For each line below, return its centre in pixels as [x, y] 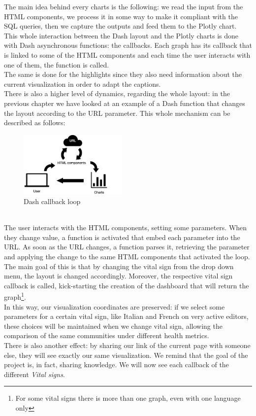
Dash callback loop [52, 201]
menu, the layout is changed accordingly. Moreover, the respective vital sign [118, 276]
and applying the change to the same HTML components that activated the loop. [127, 256]
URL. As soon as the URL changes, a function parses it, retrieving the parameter [127, 247]
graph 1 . [15, 296]
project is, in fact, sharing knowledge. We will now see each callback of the [116, 364]
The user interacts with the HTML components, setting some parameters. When [126, 227]
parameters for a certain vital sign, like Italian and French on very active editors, [126, 316]
